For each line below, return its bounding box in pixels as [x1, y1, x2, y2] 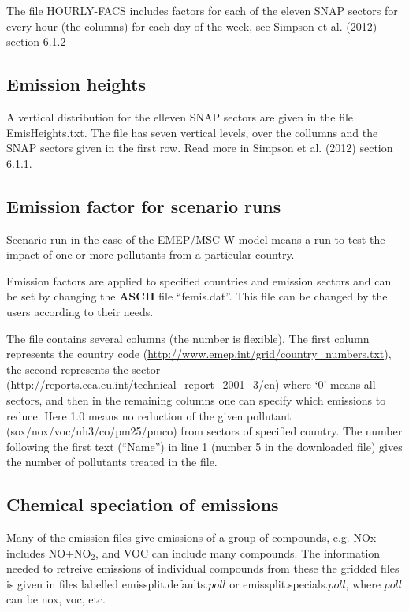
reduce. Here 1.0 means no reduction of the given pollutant [6, 407, 292, 424]
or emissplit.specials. [229, 575, 329, 591]
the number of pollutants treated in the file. [6, 453, 218, 470]
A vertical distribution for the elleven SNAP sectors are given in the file [6, 108, 354, 125]
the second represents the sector [6, 360, 161, 377]
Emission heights [6, 72, 146, 96]
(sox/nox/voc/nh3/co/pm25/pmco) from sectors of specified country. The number [6, 423, 403, 439]
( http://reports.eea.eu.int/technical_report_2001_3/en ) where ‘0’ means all [6, 376, 376, 393]
